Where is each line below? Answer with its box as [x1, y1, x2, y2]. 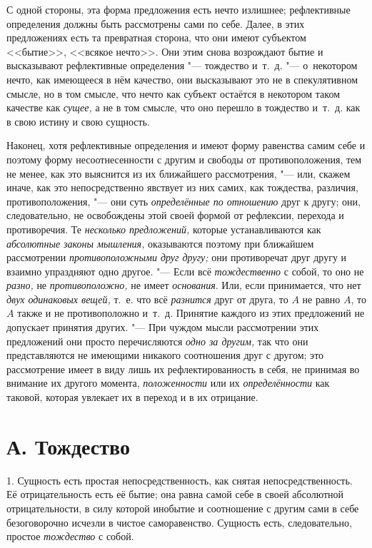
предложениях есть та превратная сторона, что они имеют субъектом [6, 30, 306, 45]
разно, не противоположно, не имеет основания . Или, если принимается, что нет [6, 278, 361, 293]
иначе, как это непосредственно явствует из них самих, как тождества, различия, [6, 180, 358, 195]
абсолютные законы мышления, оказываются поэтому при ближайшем [6, 235, 314, 250]
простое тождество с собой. [6, 529, 134, 544]
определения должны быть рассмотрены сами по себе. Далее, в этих [6, 16, 305, 31]
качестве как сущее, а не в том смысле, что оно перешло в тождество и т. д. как [6, 100, 361, 115]
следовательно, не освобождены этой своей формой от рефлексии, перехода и [6, 208, 344, 223]
